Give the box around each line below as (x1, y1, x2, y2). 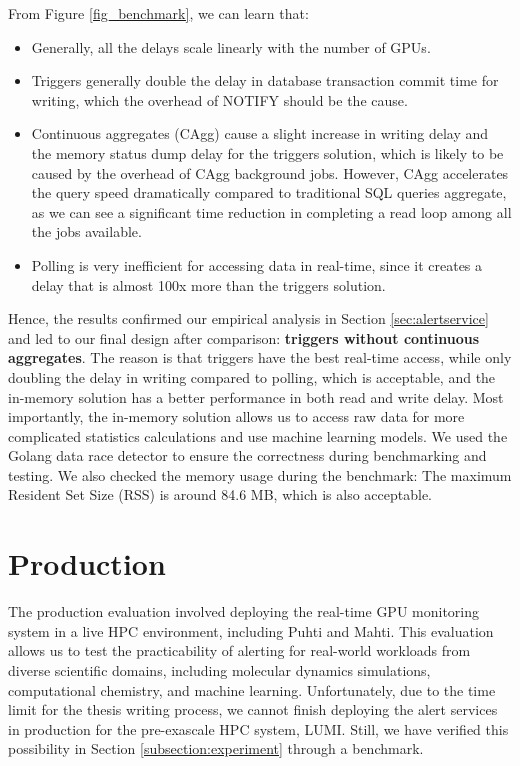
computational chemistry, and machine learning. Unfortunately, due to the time (8, 679, 496, 700)
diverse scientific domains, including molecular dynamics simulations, (8, 659, 431, 680)
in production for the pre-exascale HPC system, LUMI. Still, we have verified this (8, 718, 509, 739)
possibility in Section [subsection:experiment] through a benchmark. (8, 738, 424, 759)
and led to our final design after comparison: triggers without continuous (8, 327, 480, 348)
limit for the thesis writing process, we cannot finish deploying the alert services (8, 699, 498, 720)
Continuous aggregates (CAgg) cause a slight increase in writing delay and (31, 123, 489, 144)
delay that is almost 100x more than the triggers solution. (31, 274, 386, 295)
